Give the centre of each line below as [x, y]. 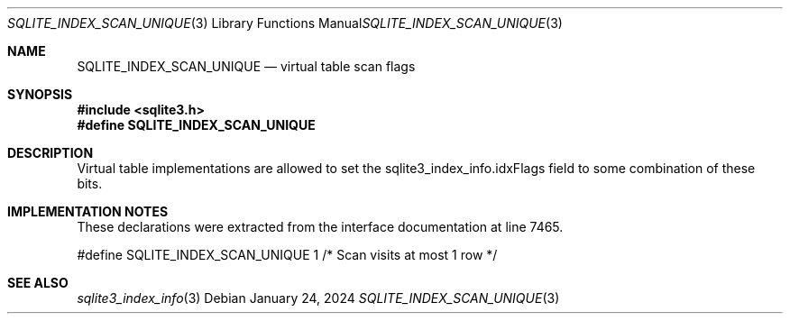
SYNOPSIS [40, 94]
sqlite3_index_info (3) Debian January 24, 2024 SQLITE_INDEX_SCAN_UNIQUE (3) [318, 298]
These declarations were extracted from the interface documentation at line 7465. [320, 227]
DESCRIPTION [51, 153]
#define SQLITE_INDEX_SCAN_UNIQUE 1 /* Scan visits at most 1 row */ [287, 255]
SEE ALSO [38, 283]
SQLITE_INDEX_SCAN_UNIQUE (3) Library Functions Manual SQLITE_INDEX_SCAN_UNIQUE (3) [285, 23]
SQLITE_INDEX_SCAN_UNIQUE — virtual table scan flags [246, 66]
